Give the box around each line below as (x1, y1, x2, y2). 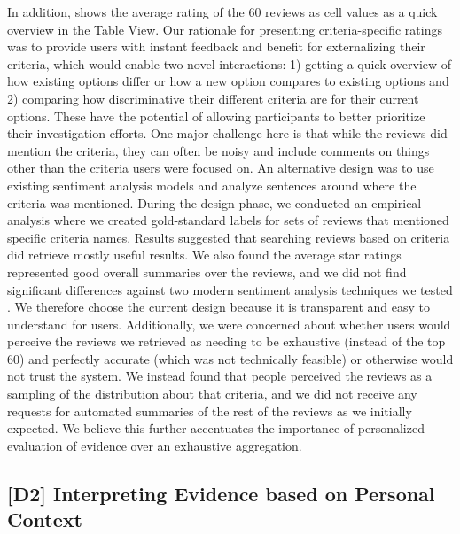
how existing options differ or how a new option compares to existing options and (7, 72, 449, 90)
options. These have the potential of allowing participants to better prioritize (7, 106, 425, 125)
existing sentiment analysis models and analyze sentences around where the (7, 175, 417, 194)
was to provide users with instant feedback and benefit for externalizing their (7, 37, 425, 56)
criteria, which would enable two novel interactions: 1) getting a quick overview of (7, 54, 452, 73)
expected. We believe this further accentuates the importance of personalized (7, 419, 425, 437)
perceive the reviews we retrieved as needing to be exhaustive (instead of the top (7, 332, 446, 351)
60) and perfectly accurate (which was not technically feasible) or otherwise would (7, 349, 454, 368)
